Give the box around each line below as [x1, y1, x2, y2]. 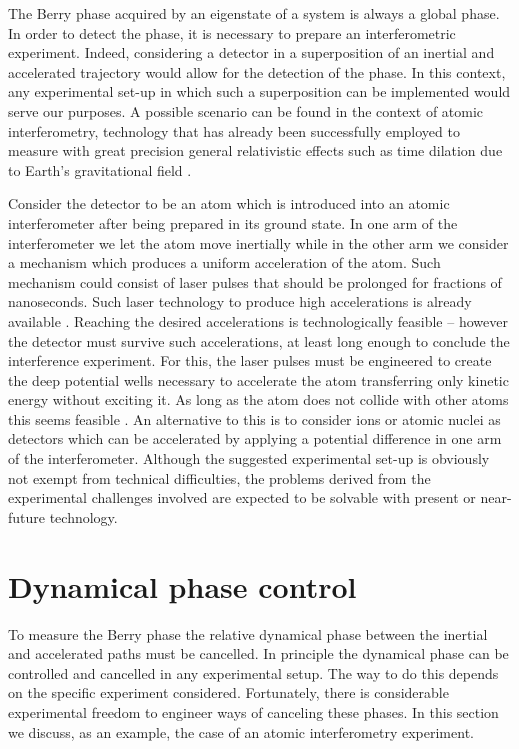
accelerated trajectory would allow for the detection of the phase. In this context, [8, 61, 506, 82]
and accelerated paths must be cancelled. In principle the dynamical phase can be [8, 643, 509, 664]
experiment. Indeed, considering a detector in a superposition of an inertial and [8, 42, 495, 63]
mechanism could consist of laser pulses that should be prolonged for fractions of [8, 271, 502, 292]
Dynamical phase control [8, 565, 357, 606]
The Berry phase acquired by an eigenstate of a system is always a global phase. [8, 3, 500, 23]
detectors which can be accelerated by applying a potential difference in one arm [8, 428, 502, 449]
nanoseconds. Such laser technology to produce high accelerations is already [8, 291, 472, 312]
